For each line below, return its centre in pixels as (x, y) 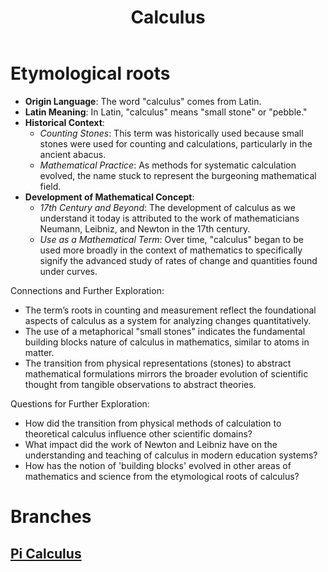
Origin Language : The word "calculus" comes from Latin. (143, 101)
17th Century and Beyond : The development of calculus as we (167, 207)
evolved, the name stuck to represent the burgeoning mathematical (178, 175)
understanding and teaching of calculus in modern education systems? (171, 455)
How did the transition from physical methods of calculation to (153, 423)
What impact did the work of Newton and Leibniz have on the (151, 444)
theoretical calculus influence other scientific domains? (138, 433)
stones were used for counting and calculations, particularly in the (176, 143)
